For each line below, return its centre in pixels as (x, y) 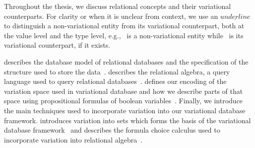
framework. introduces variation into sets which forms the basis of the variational (127, 120)
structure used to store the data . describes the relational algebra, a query (117, 71)
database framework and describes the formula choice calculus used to (112, 130)
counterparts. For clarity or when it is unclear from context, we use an (111, 16)
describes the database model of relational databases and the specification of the (126, 61)
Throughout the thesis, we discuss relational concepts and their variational (118, 6)
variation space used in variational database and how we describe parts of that (124, 91)
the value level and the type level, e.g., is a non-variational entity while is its (124, 35)
